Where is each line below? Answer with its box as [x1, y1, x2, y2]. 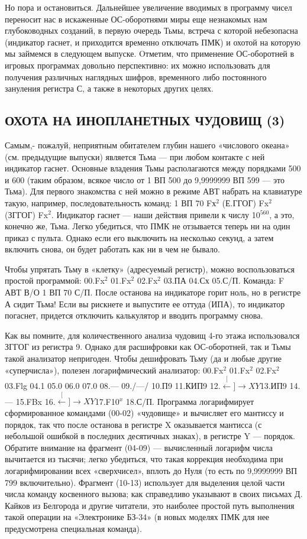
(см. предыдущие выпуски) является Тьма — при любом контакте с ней [5, 150, 265, 163]
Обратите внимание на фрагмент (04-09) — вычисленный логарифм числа [5, 441, 273, 453]
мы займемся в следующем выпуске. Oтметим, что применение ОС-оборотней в [5, 47, 295, 60]
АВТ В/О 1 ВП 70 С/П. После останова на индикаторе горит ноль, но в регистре [5, 286, 301, 298]
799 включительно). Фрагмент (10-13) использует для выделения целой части [5, 476, 285, 488]
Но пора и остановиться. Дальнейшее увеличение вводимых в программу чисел [5, 1, 292, 13]
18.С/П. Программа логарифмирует [125, 395, 254, 407]
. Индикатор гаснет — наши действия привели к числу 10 [51, 208, 260, 220]
